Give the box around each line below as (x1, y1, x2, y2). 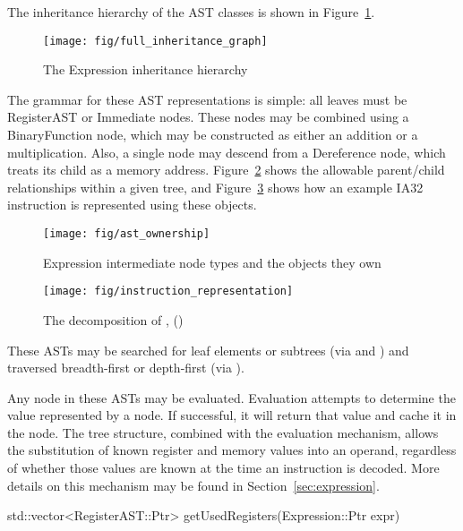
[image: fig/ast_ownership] (43, 227, 210, 240)
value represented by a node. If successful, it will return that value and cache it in (7, 406, 457, 424)
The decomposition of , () (43, 310, 184, 329)
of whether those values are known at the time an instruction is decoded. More (7, 458, 440, 477)
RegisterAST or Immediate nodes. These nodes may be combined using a (7, 107, 409, 126)
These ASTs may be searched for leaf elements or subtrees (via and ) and (7, 340, 409, 359)
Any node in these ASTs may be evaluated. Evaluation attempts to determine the (7, 388, 456, 407)
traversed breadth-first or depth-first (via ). (7, 358, 244, 377)
